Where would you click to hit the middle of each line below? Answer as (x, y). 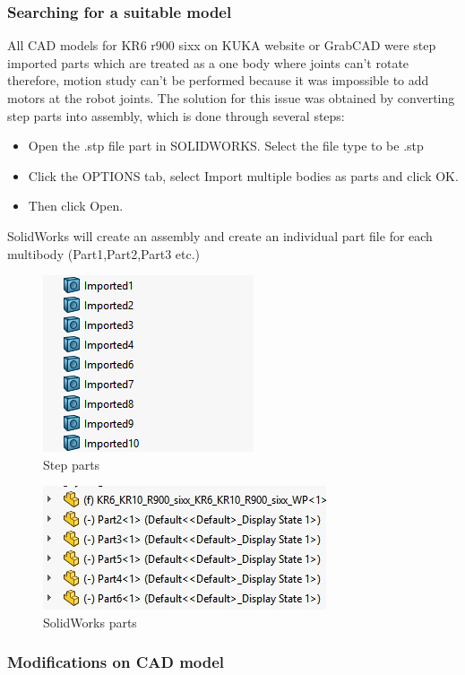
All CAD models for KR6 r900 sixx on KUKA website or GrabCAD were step (222, 45)
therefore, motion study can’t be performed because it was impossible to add (218, 80)
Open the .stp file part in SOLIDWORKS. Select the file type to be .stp (226, 146)
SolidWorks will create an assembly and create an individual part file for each (220, 235)
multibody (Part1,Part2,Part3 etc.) (104, 253)
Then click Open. (76, 206)
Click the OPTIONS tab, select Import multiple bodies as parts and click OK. (243, 175)
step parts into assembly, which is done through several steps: (176, 115)
